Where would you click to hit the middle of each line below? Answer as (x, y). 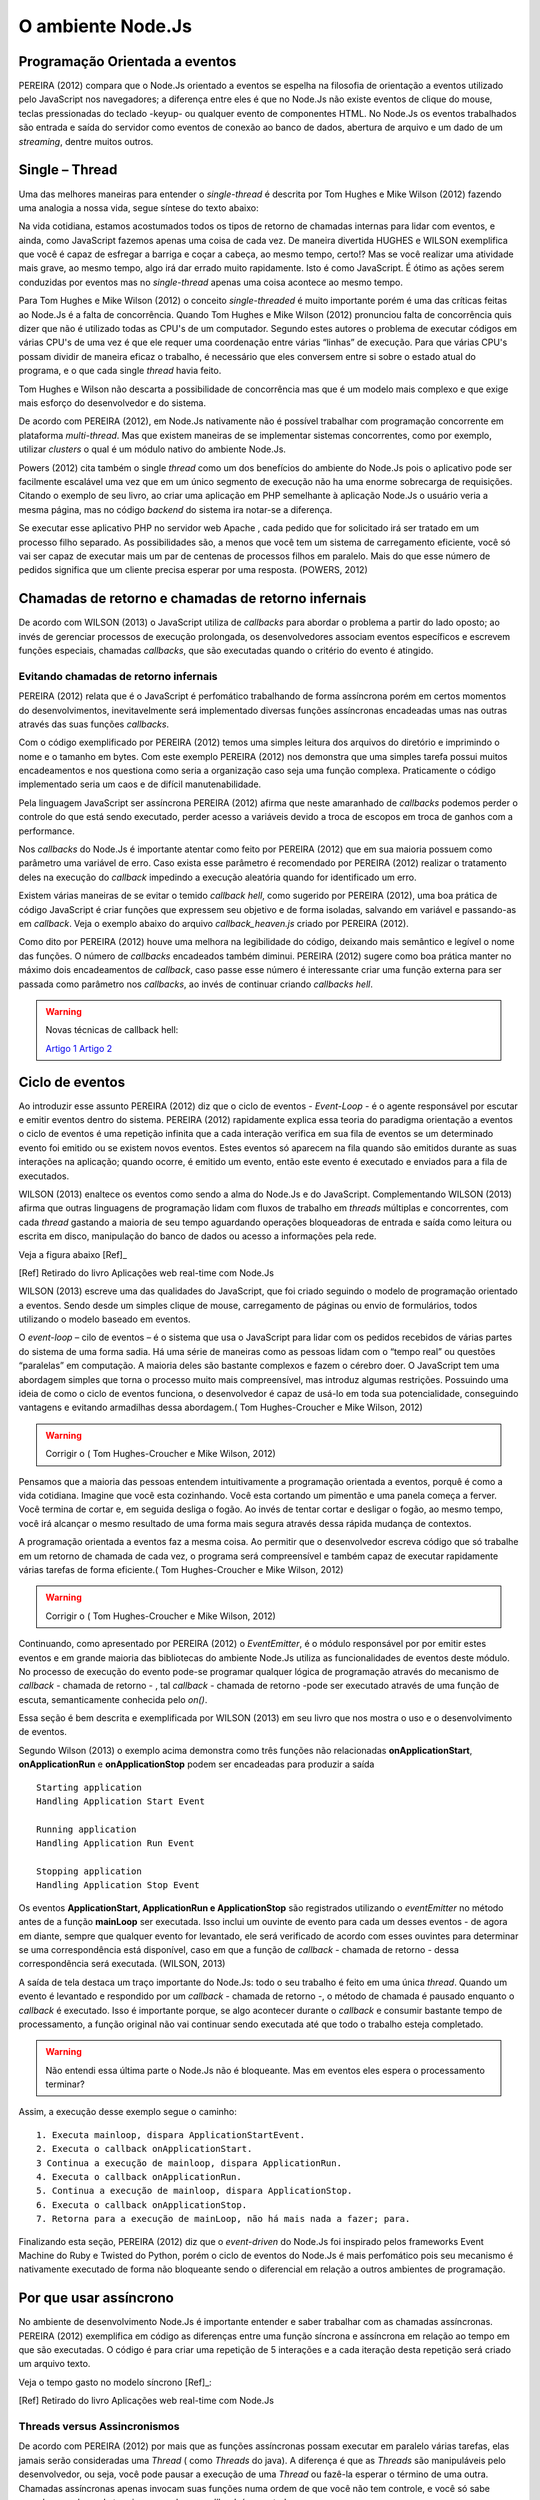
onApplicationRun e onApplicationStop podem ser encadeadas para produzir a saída (196, 1764)
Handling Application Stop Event (118, 1885)
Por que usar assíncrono (96, 2298)
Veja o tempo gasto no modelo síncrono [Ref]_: (115, 2382)
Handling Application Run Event (115, 1843)
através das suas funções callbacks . (94, 724)
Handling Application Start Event (120, 1801)
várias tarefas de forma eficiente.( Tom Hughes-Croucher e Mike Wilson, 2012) (181, 1569)
